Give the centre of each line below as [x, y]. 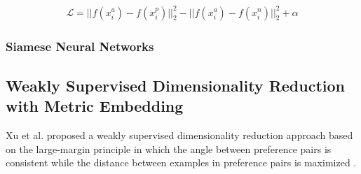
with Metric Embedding [95, 106]
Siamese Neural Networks [80, 46]
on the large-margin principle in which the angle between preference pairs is [169, 148]
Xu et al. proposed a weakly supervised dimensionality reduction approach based [179, 135]
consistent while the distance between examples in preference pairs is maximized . [181, 162]
